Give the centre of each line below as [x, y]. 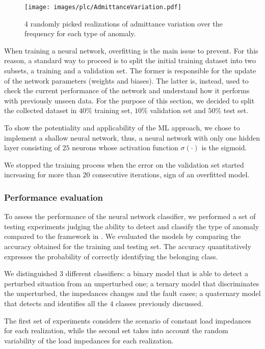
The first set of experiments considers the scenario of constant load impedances [128, 320]
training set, [113, 110]
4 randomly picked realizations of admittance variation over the [124, 23]
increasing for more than [42, 174]
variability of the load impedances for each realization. [89, 340]
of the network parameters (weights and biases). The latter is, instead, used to [126, 80]
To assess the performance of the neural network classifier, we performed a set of [130, 216]
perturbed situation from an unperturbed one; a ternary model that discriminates [132, 283]
